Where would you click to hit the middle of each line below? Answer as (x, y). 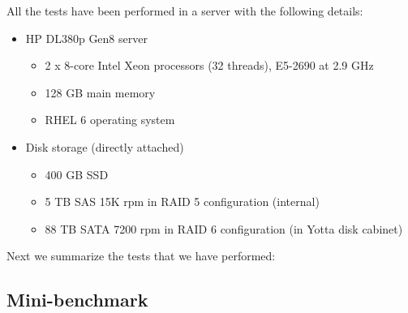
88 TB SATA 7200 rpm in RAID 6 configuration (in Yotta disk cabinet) (224, 228)
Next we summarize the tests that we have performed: (141, 256)
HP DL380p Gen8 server (86, 38)
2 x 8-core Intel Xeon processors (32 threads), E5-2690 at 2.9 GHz (209, 65)
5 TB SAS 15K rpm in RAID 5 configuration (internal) (182, 202)
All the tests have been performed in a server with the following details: (185, 11)
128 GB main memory (100, 92)
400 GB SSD (77, 174)
